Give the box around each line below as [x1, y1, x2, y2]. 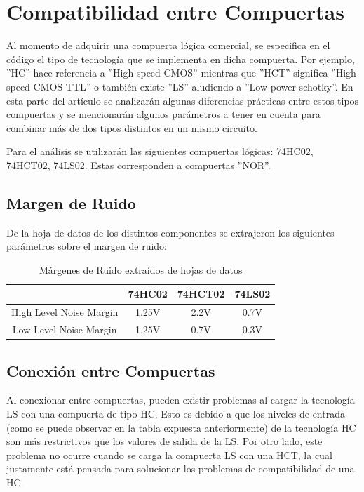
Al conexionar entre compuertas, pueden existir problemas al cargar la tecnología [6, 392, 355, 407]
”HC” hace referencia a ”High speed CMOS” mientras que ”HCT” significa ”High [6, 65, 356, 80]
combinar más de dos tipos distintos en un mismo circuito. [6, 120, 257, 135]
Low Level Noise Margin [12, 322, 117, 337]
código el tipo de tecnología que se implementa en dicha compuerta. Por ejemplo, [6, 51, 355, 66]
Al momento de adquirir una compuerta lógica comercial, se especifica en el [6, 38, 330, 53]
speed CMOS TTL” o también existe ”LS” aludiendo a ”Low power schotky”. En [6, 79, 353, 93]
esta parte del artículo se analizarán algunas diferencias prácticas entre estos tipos [6, 93, 359, 107]
